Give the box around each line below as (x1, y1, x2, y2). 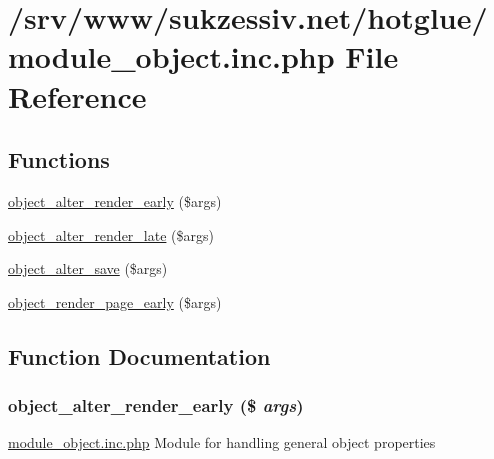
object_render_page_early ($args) (8, 291, 222, 312)
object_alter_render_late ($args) (8, 224, 214, 245)
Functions (8, 144, 110, 175)
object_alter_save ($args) (8, 258, 168, 279)
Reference (8, 75, 147, 116)
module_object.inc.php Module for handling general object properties (8, 432, 436, 453)
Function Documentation (8, 340, 271, 371)
